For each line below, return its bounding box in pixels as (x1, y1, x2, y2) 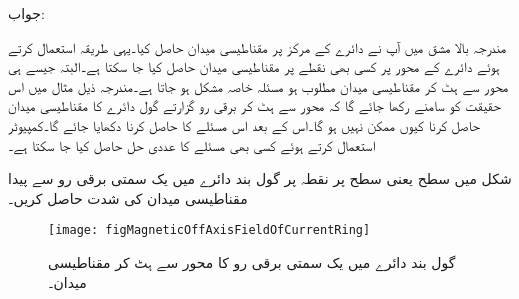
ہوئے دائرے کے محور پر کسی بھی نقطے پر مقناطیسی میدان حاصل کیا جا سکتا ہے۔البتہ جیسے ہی (8, 56, 500, 77)
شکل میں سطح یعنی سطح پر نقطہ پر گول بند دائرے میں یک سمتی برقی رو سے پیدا (8, 168, 512, 189)
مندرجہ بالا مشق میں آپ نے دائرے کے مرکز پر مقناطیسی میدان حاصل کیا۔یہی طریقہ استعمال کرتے (8, 36, 507, 57)
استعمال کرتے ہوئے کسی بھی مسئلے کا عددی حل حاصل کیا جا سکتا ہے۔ (8, 134, 376, 155)
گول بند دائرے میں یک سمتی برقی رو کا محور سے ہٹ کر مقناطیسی (48, 252, 456, 272)
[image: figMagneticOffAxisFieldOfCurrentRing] (48, 223, 371, 238)
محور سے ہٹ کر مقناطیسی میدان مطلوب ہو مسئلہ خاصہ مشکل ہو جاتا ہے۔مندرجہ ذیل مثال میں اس (8, 75, 509, 96)
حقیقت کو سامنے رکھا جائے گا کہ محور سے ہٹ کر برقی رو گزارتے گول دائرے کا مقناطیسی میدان (8, 95, 501, 116)
